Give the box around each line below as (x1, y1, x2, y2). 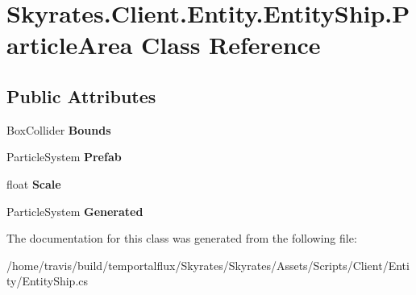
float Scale (6, 175, 61, 192)
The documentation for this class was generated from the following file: (6, 230, 357, 247)
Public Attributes (6, 83, 156, 108)
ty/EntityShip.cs (6, 272, 89, 289)
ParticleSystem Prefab (6, 148, 122, 165)
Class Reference (141, 28, 321, 61)
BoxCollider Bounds (6, 121, 111, 138)
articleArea (6, 28, 133, 61)
